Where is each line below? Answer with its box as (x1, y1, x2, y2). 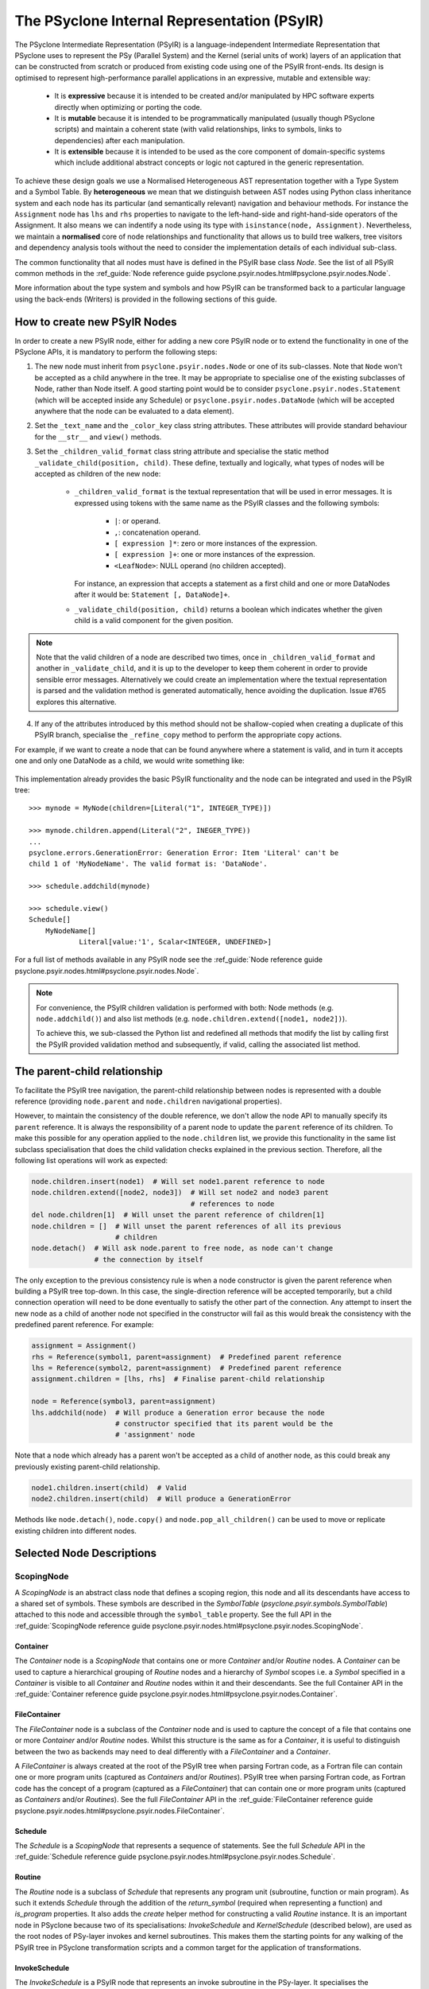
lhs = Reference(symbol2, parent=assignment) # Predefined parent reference (31, 1364, 342, 1372)
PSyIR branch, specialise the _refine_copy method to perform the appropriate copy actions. (34, 730, 342, 740)
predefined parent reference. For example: (14, 1320, 154, 1329)
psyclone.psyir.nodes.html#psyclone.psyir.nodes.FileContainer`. (14, 1806, 226, 1816)
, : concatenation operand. (114, 527, 201, 537)
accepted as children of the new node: (34, 469, 161, 478)
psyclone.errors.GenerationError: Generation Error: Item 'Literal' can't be (29, 848, 339, 857)
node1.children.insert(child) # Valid (31, 1483, 187, 1492)
